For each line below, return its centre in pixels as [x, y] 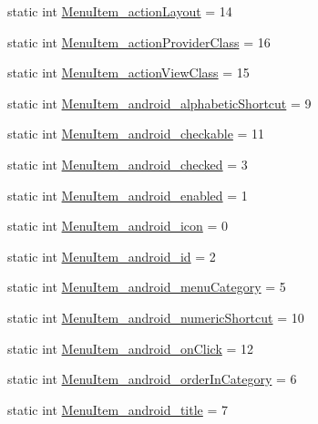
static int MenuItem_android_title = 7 [118, 409]
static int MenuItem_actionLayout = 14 [120, 11]
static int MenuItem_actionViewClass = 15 [128, 72]
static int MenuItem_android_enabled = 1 [128, 195]
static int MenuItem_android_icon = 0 [118, 226]
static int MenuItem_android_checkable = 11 [136, 134]
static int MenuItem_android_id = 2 [112, 256]
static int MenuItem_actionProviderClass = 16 [139, 41]
